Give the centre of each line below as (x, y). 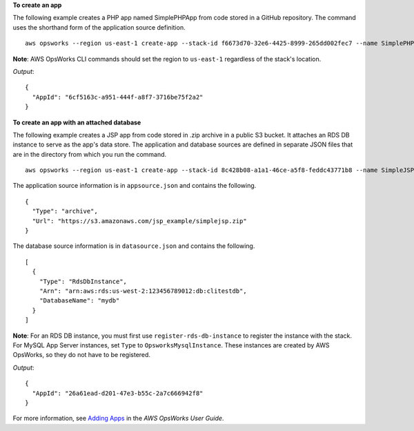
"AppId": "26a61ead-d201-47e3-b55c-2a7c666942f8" (118, 393)
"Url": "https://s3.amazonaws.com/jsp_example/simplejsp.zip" (140, 221)
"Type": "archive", (65, 211)
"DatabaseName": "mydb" (79, 301)
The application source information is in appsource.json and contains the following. (135, 186)
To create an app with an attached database (77, 122)
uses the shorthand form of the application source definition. (99, 27)
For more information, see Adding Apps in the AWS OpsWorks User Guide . (118, 419)
